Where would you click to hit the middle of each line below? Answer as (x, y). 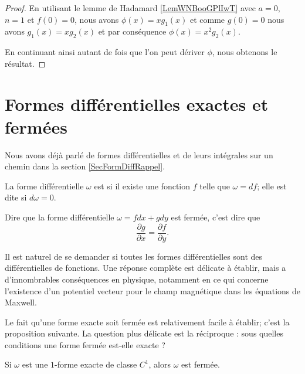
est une (35, 364)
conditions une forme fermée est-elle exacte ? (85, 344)
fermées (36, 126)
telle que (215, 186)
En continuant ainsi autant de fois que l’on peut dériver (105, 52)
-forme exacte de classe (96, 364)
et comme (207, 19)
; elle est (272, 186)
